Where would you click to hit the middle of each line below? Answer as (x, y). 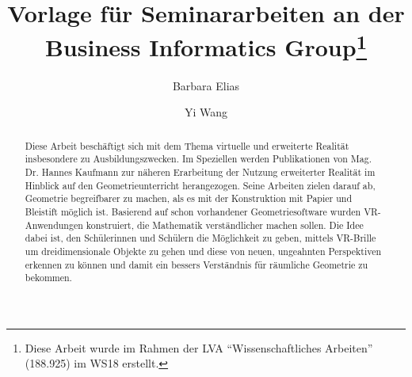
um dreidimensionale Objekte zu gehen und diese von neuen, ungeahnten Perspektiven (203, 251)
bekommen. (48, 278)
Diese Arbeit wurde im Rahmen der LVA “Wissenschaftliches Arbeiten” (199, 347)
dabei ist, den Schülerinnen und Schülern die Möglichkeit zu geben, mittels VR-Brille (200, 238)
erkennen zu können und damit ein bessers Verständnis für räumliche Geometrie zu (196, 264)
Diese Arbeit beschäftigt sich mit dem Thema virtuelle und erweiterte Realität (187, 145)
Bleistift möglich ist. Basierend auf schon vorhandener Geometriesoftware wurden (193, 211)
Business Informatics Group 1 (206, 46)
